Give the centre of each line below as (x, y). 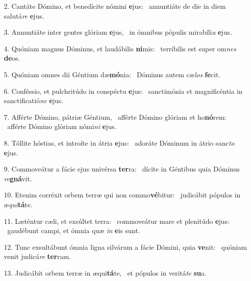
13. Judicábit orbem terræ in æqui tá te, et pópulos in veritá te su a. (105, 272)
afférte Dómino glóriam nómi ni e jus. (62, 126)
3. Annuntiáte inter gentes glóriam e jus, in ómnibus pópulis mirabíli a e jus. (118, 32)
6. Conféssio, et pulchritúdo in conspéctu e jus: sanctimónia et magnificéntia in (123, 91)
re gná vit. (18, 178)
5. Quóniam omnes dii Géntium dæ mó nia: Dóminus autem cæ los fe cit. (112, 74)
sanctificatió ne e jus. (34, 100)
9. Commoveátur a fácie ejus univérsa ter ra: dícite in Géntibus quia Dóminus (122, 169)
